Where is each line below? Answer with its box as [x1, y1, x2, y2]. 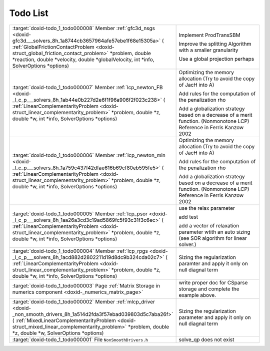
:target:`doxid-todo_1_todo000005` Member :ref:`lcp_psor [12, 210, 147, 217]
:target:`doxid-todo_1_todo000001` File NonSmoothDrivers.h [12, 336, 148, 343]
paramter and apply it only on [178, 260, 248, 267]
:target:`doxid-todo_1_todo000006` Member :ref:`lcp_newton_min [12, 152, 166, 159]
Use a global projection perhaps [178, 55, 254, 62]
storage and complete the [178, 285, 239, 292]
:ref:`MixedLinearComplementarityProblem [15, 317, 116, 324]
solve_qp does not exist [178, 336, 234, 343]
